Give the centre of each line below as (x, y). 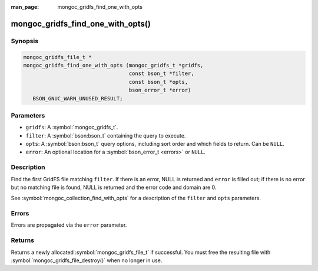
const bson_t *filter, (161, 74)
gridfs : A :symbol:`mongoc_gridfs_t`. (72, 128)
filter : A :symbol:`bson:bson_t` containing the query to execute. (106, 135)
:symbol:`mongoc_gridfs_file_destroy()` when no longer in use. (87, 260)
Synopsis (24, 41)
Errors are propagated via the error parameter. (69, 225)
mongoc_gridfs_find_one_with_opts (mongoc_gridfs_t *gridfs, (113, 65)
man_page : (25, 7)
